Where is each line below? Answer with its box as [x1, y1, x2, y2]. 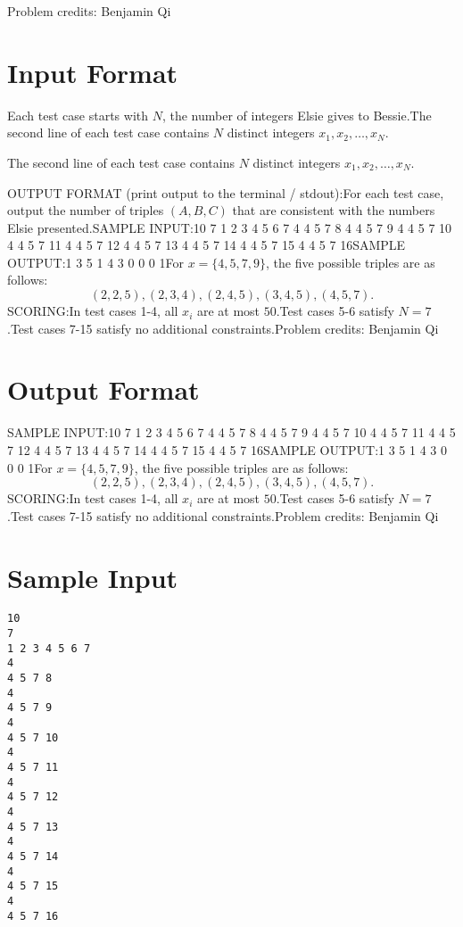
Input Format [7, 54, 178, 90]
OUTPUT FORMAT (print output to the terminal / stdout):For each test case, [7, 183, 444, 202]
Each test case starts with [7, 105, 149, 124]
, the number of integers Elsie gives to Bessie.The [161, 105, 432, 124]
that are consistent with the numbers [232, 201, 435, 219]
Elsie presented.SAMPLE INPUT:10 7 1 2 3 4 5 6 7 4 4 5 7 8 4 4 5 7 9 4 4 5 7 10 [7, 218, 452, 236]
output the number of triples [7, 201, 164, 219]
